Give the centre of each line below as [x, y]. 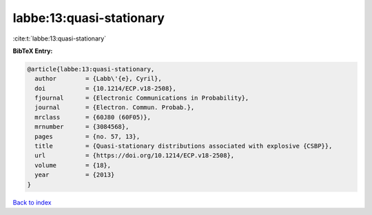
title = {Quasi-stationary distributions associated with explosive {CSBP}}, [184, 146]
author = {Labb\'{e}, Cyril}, [98, 79]
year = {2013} [75, 175]
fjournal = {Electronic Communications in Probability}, [142, 98]
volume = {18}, [73, 165]
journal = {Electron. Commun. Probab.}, [115, 107]
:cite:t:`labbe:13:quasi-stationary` [60, 38]
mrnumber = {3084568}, [82, 127]
